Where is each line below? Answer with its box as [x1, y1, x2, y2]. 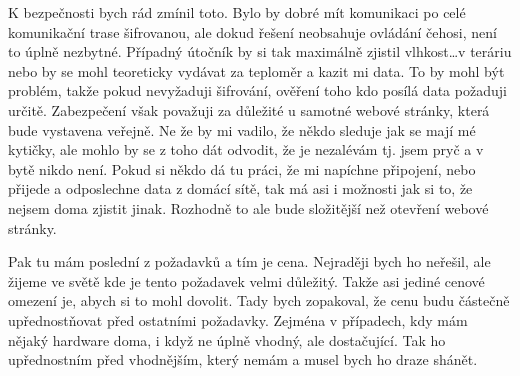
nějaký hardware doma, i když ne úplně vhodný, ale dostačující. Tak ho [8, 329, 446, 350]
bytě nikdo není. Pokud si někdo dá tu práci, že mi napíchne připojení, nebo [8, 158, 476, 179]
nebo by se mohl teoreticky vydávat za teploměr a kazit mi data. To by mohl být [8, 60, 505, 81]
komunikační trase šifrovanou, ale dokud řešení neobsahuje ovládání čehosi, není [8, 21, 497, 42]
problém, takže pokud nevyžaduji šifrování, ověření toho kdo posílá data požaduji [8, 80, 507, 101]
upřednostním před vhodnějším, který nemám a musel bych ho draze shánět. [8, 349, 478, 370]
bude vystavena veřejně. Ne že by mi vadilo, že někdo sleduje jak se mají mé [8, 119, 476, 140]
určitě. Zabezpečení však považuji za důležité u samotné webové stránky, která [8, 99, 490, 120]
